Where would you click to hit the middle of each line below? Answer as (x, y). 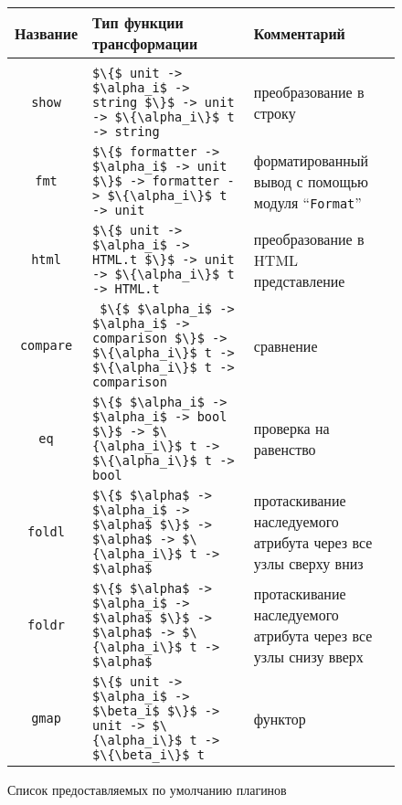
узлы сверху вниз (308, 563)
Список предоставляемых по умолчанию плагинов (147, 789)
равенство (285, 449)
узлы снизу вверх (308, 657)
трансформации (145, 43)
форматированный (311, 160)
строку (275, 113)
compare (46, 345)
